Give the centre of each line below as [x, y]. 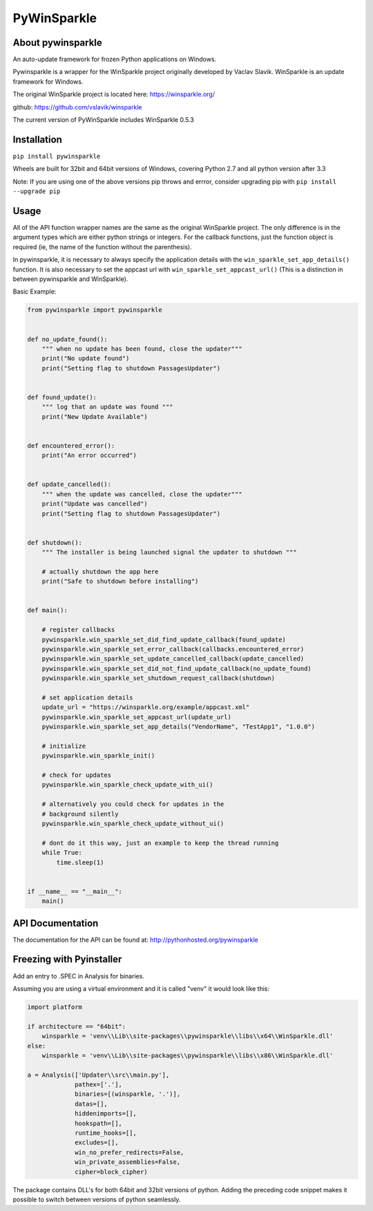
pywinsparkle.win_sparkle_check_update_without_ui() [133, 824]
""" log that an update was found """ [107, 407]
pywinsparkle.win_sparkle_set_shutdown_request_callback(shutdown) [159, 678]
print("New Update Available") [95, 416]
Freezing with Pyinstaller [67, 959]
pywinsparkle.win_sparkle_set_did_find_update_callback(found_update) [164, 639]
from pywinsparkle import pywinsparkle [95, 310]
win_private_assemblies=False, [128, 1162]
